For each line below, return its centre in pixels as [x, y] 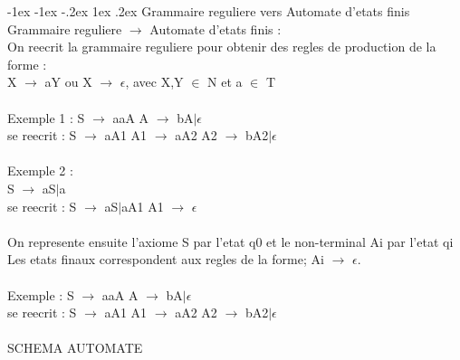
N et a [225, 82]
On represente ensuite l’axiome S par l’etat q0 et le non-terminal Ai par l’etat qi [230, 241]
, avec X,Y [154, 82]
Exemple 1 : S [46, 117]
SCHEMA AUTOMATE [75, 348]
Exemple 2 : [40, 171]
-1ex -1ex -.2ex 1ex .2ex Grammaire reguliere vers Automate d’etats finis [209, 11]
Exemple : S [41, 294]
